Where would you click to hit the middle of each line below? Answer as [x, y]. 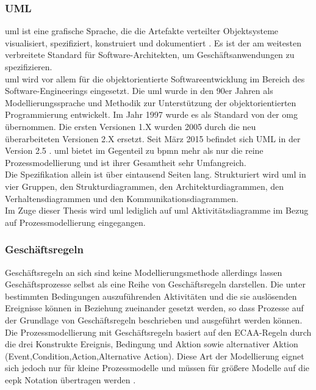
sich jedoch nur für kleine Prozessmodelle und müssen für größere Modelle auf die [157, 368]
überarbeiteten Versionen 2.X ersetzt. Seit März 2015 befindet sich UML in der [153, 138]
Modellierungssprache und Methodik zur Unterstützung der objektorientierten [151, 102]
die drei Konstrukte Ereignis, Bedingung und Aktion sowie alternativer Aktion [152, 344]
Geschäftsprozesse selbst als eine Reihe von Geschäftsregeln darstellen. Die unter [155, 284]
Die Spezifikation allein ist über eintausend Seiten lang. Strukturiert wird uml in [156, 174]
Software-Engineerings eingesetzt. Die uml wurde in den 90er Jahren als [139, 91]
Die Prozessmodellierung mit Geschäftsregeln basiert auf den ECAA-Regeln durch [158, 332]
